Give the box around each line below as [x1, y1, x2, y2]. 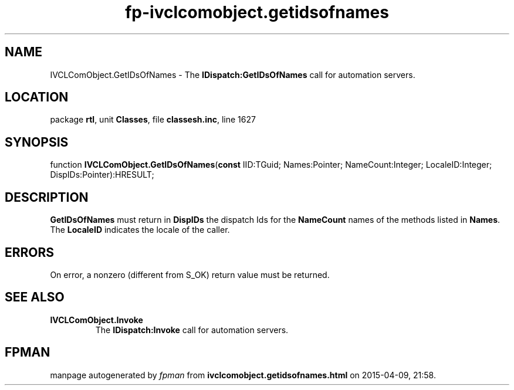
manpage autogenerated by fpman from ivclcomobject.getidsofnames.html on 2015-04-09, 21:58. [50, 369, 436, 380]
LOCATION [5, 90, 69, 105]
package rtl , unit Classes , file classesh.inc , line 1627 [50, 114, 256, 125]
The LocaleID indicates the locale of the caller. [50, 225, 230, 235]
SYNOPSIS [5, 134, 69, 150]
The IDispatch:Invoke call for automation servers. [95, 324, 289, 335]
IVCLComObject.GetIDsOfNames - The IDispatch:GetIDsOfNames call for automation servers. [50, 69, 415, 80]
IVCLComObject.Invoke [50, 314, 143, 325]
